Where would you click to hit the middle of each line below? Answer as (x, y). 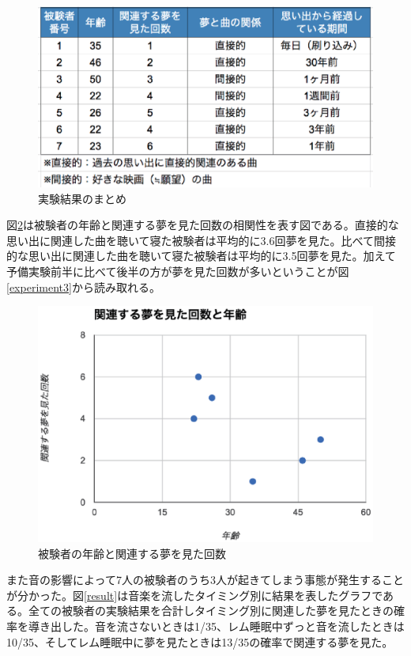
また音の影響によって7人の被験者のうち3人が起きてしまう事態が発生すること (205, 580)
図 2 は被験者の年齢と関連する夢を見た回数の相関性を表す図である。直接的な (203, 225)
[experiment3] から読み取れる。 (83, 287)
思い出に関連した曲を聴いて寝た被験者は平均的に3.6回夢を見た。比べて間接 (201, 240)
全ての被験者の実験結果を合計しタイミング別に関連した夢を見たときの (211, 611)
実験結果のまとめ (82, 198)
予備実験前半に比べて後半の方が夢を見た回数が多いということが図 (178, 271)
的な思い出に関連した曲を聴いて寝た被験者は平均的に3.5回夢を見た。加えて (201, 256)
